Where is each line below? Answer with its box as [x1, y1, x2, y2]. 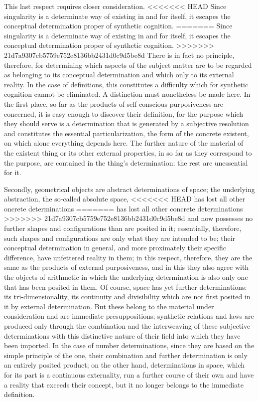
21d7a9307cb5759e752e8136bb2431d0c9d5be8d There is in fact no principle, [4, 49, 235, 60]
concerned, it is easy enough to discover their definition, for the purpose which [4, 108, 244, 119]
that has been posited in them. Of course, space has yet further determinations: [4, 281, 247, 292]
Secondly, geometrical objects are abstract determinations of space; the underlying [4, 184, 255, 194]
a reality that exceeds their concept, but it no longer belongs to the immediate [4, 379, 244, 390]
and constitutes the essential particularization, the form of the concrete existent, [4, 128, 249, 138]
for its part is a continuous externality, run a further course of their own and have [4, 369, 254, 380]
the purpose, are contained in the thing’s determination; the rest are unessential [4, 157, 248, 168]
